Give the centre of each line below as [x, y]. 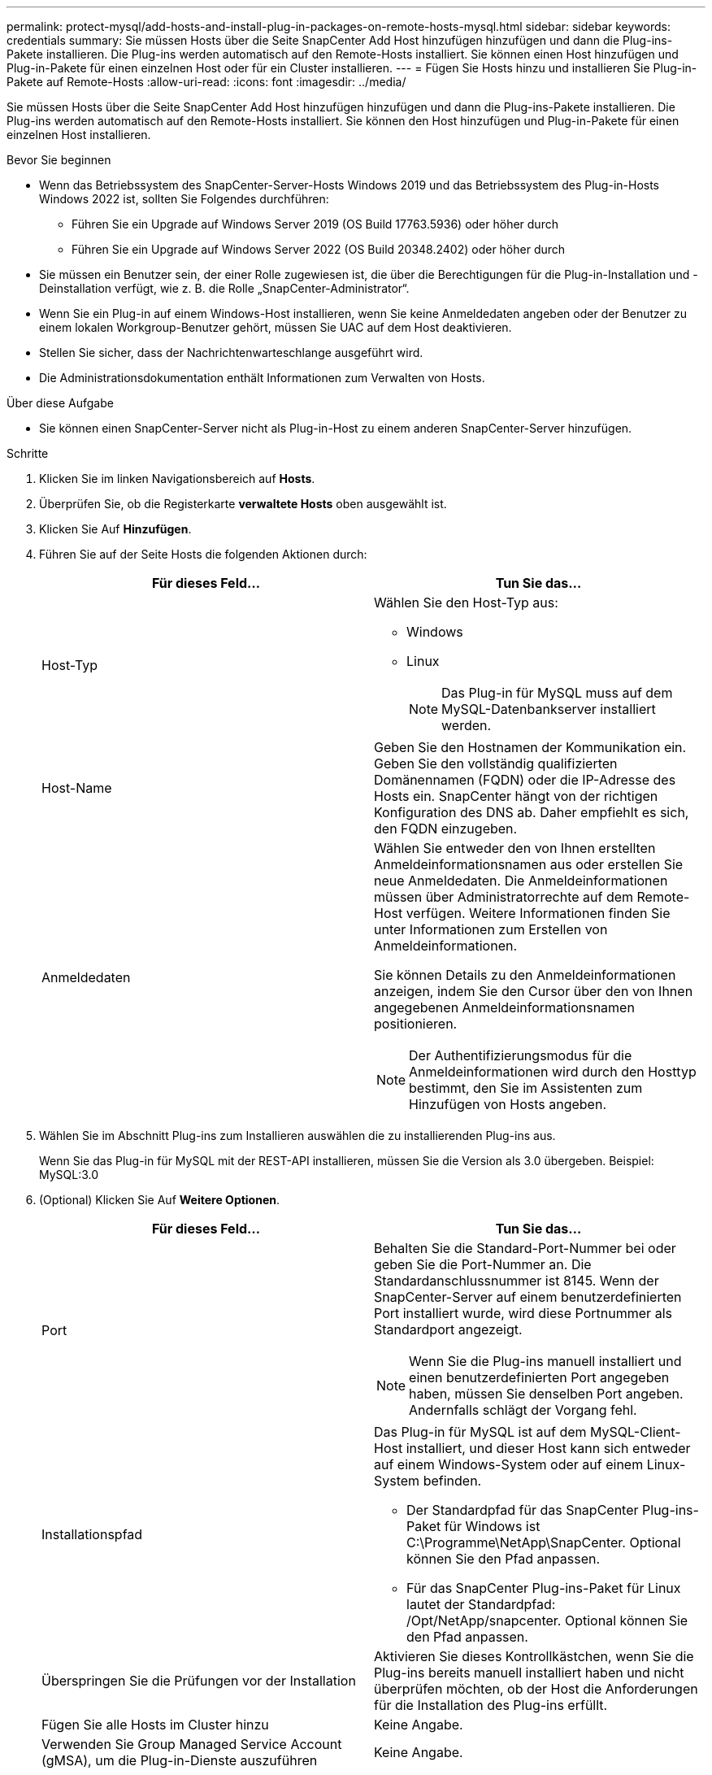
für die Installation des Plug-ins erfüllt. [491, 1705]
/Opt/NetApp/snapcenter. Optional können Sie [547, 1621]
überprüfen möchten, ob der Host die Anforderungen [536, 1689]
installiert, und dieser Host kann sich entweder [548, 1448]
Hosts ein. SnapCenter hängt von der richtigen [516, 796]
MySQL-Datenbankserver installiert [549, 709]
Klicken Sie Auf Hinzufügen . [115, 529]
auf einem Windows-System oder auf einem [509, 1464]
